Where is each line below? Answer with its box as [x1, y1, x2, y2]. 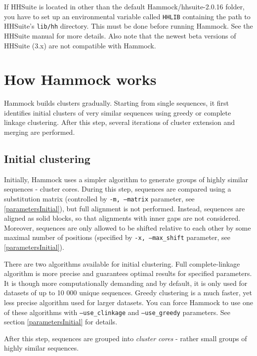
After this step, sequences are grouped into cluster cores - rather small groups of [4, 333, 247, 343]
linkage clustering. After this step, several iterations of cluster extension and [4, 117, 235, 127]
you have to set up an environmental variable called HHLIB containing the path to [4, 11, 251, 21]
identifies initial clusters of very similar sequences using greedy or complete [4, 107, 231, 118]
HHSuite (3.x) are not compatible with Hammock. [4, 40, 156, 50]
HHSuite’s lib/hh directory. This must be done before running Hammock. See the [4, 21, 253, 31]
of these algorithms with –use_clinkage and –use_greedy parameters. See [4, 307, 231, 317]
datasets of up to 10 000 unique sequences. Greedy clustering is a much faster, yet [4, 287, 252, 298]
